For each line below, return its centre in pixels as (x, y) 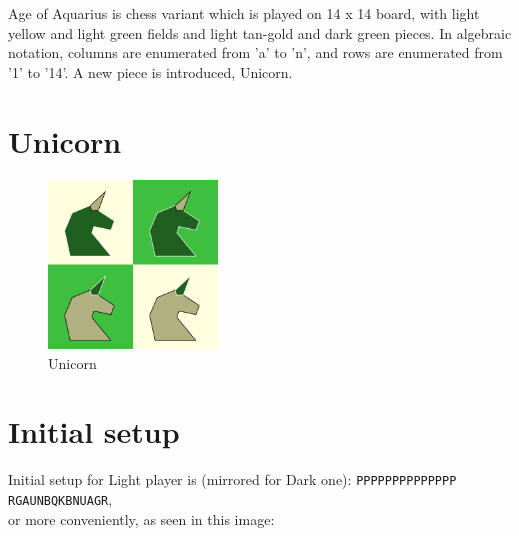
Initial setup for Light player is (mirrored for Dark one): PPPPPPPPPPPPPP (232, 479)
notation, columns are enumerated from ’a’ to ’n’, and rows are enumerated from (255, 52)
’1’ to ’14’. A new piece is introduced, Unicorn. (150, 71)
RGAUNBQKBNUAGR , (60, 499)
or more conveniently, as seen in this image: (141, 518)
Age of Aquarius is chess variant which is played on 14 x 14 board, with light (244, 13)
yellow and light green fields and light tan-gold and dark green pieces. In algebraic (260, 32)
